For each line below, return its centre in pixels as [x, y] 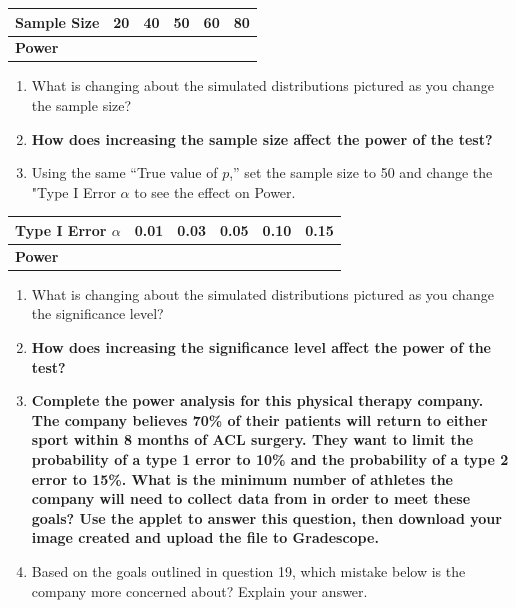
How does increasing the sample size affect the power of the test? [262, 138]
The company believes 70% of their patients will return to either [259, 419]
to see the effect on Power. [215, 191]
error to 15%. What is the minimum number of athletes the [242, 478]
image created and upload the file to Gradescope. [205, 537]
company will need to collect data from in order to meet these [251, 498]
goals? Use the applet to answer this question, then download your [266, 517]
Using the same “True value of [124, 172]
